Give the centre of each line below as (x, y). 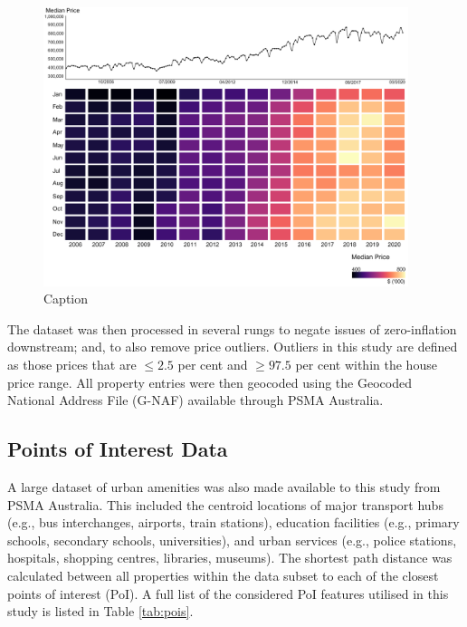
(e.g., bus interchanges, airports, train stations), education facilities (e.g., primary (233, 522)
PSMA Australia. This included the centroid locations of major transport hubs (225, 504)
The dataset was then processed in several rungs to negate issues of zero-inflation (232, 328)
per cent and (213, 364)
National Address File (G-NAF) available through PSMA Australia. (195, 400)
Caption (66, 299)
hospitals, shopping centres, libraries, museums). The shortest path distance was (230, 558)
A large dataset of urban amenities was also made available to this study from (224, 486)
